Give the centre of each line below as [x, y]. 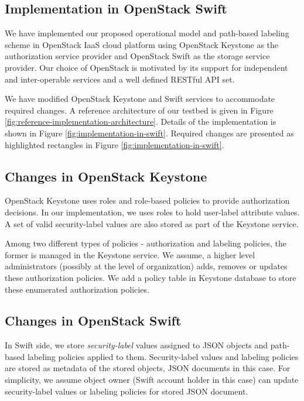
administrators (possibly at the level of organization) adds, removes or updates [146, 266]
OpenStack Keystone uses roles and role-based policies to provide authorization [147, 200]
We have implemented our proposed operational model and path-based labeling [147, 33]
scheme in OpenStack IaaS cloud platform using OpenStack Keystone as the [142, 44]
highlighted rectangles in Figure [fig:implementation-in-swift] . [115, 144]
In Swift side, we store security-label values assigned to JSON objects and [136, 345]
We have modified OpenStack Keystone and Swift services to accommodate [140, 99]
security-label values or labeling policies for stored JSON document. [127, 391]
